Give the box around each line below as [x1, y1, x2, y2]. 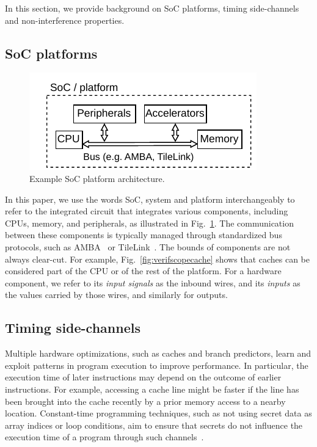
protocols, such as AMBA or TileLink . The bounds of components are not [5, 240, 291, 253]
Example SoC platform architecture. [29, 172, 165, 184]
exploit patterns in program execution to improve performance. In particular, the [5, 358, 308, 371]
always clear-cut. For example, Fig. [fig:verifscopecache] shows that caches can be [5, 252, 310, 265]
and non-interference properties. [5, 13, 125, 26]
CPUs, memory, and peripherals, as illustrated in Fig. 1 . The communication [5, 216, 294, 229]
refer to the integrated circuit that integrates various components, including [5, 205, 288, 217]
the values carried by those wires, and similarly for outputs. [5, 288, 228, 301]
